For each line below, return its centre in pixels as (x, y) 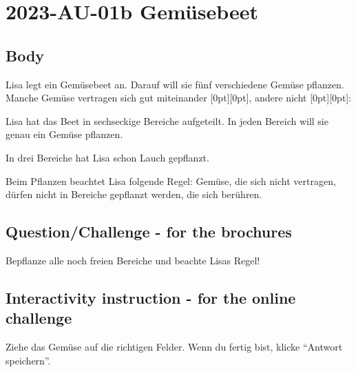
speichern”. (28, 360)
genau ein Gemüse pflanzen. (64, 134)
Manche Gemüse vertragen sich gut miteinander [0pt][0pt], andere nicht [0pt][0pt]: (179, 98)
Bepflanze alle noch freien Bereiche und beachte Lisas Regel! (133, 260)
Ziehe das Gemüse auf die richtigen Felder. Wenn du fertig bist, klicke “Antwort (174, 347)
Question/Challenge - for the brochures (149, 232)
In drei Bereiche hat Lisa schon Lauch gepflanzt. (107, 157)
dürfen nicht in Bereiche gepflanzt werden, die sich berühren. (134, 194)
